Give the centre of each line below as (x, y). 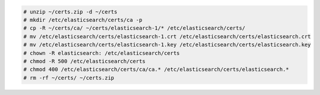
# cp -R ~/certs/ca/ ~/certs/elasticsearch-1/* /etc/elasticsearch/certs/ (135, 28)
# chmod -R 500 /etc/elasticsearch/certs (84, 61)
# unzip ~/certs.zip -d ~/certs (71, 12)
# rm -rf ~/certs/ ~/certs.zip (69, 78)
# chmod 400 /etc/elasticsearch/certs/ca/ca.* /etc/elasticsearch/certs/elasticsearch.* (156, 70)
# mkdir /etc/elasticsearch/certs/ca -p (83, 20)
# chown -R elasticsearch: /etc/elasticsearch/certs (102, 53)
